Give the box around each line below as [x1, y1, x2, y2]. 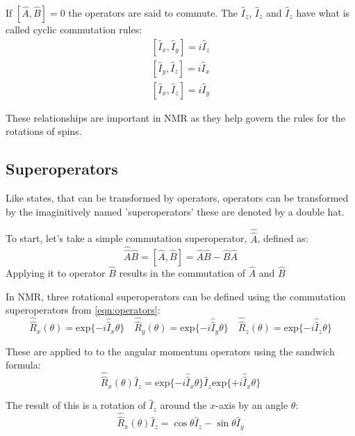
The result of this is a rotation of [6, 398, 146, 412]
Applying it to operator [6, 265, 106, 280]
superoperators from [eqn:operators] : [6, 302, 160, 317]
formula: [6, 357, 41, 372]
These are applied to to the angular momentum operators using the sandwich [6, 344, 335, 358]
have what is [296, 6, 350, 19]
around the [160, 398, 207, 412]
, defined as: [257, 231, 308, 245]
